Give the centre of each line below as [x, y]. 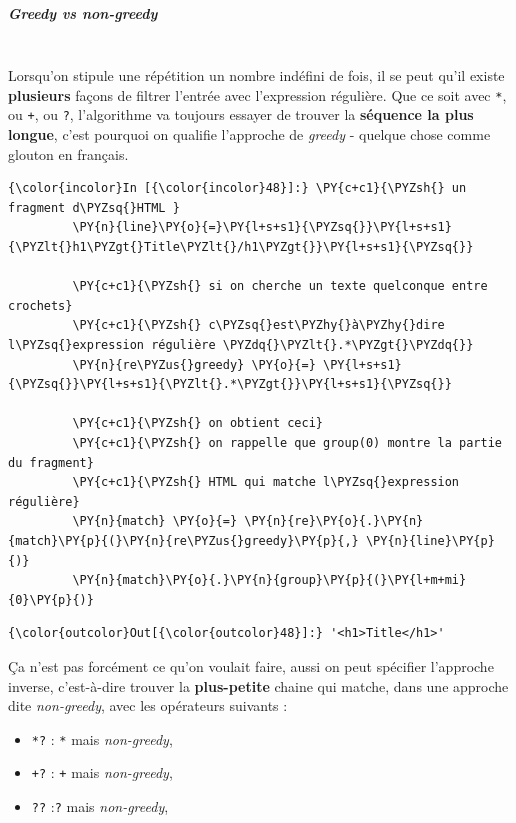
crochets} [40, 305]
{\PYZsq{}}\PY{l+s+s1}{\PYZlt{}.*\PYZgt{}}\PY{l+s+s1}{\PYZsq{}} [230, 384]
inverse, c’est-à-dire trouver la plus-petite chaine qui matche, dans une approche [258, 685]
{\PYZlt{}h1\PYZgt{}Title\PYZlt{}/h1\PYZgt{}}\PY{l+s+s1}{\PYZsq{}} [241, 247]
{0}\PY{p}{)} [51, 599]
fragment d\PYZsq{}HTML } [94, 207]
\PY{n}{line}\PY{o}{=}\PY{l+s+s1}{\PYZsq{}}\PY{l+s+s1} [262, 227]
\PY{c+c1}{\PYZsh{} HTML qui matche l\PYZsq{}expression [266, 482]
